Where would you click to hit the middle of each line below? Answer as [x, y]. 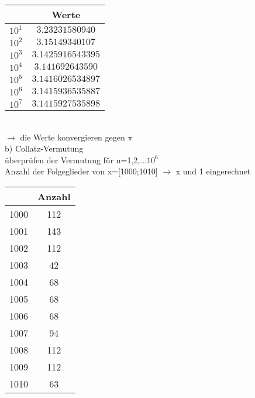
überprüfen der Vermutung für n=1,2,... [76, 159]
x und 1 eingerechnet [213, 171]
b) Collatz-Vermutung [44, 148]
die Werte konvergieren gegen [73, 137]
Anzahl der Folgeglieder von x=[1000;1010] [81, 171]
